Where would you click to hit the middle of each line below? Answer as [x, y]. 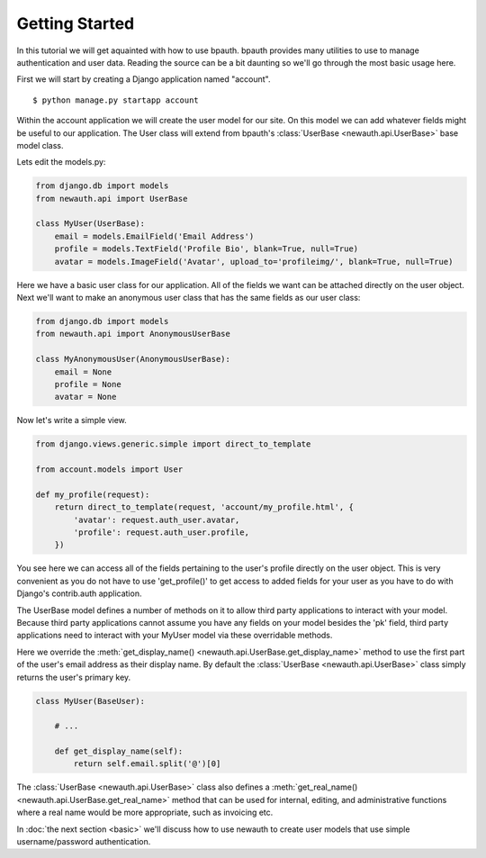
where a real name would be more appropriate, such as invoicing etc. [145, 813]
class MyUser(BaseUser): [90, 701]
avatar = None [85, 397]
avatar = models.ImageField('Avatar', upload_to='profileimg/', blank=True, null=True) [254, 262]
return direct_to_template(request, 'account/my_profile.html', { [204, 507]
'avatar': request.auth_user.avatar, [157, 519]
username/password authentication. [84, 841]
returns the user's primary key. [74, 677]
